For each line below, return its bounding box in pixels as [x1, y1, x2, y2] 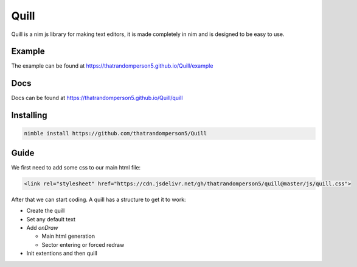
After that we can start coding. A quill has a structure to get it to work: [11, 196, 186, 203]
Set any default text [26, 215, 76, 222]
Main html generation [41, 232, 95, 240]
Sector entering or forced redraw [41, 241, 125, 248]
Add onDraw [26, 224, 58, 231]
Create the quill [26, 207, 65, 215]
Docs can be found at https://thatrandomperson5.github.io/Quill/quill [11, 94, 183, 102]
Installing [11, 110, 48, 121]
